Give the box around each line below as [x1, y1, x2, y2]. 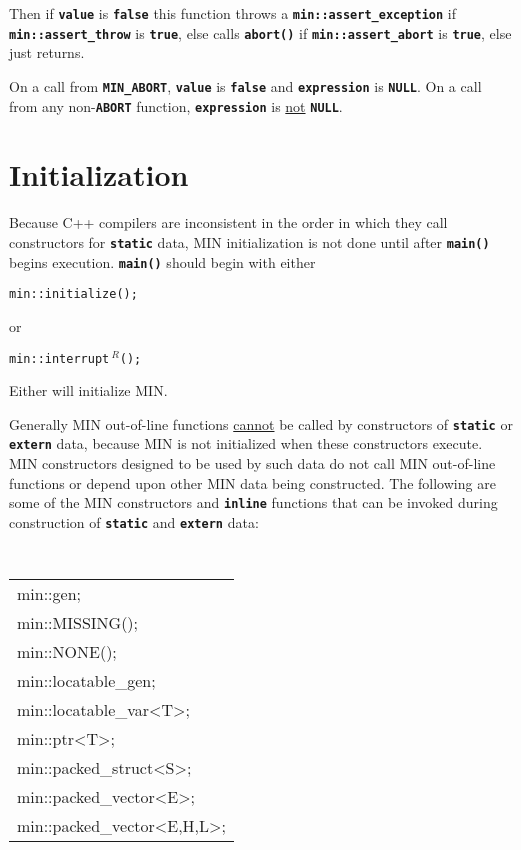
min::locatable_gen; [17, 669, 156, 693]
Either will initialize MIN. [9, 380, 168, 401]
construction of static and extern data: [9, 511, 259, 532]
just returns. [9, 42, 85, 63]
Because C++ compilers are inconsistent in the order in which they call [9, 212, 448, 233]
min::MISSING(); [17, 611, 139, 635]
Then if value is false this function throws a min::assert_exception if [9, 3, 457, 23]
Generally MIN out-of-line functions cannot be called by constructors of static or [9, 413, 513, 434]
